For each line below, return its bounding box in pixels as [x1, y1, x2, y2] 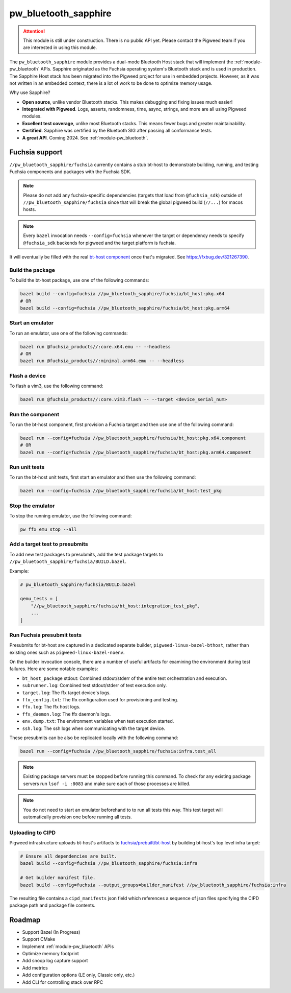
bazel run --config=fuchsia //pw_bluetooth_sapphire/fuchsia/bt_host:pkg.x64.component [20, 435, 246, 441]
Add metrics [22, 964, 48, 971]
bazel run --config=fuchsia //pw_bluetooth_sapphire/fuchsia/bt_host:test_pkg [20, 488, 222, 494]
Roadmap [9, 915, 41, 924]
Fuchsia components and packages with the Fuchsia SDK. [9, 169, 131, 175]
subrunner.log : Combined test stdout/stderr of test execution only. [22, 682, 167, 689]
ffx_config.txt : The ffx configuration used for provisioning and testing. [22, 697, 178, 703]
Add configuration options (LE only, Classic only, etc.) [22, 972, 135, 978]
